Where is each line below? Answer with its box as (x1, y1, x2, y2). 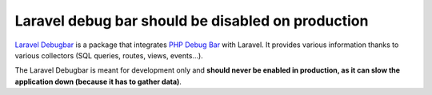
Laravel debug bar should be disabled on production (14, 12, 369, 30)
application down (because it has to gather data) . (14, 77, 182, 86)
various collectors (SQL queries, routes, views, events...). (14, 50, 203, 60)
